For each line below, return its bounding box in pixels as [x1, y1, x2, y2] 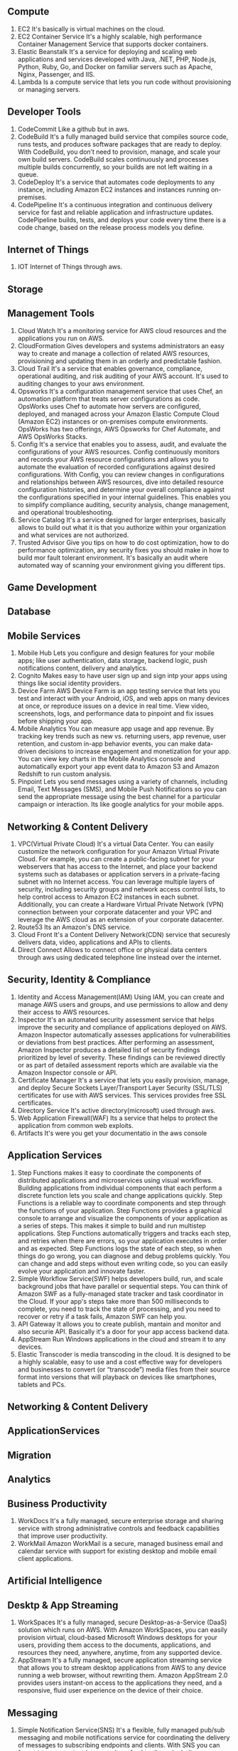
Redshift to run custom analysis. [17, 770, 112, 778]
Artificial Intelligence [7, 1575, 102, 1587]
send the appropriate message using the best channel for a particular [17, 793, 221, 801]
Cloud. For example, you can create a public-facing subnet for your [17, 854, 215, 864]
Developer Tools [7, 106, 82, 118]
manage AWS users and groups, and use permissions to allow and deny [17, 1000, 229, 1008]
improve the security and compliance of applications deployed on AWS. [17, 1023, 227, 1031]
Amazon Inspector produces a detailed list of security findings [17, 1045, 200, 1054]
